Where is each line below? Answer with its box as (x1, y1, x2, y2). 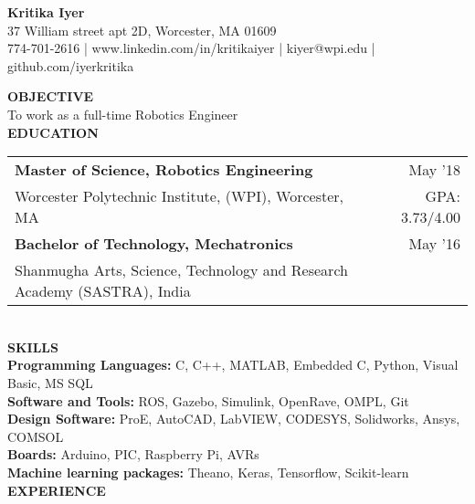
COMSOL (7, 426, 64, 446)
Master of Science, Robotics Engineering (15, 159, 313, 181)
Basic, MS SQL (7, 373, 93, 392)
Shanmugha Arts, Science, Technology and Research (15, 259, 348, 281)
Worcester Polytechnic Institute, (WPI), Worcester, (15, 185, 344, 207)
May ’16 (408, 233, 460, 255)
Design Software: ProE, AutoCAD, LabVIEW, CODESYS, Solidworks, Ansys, (7, 409, 460, 428)
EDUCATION (7, 122, 99, 142)
